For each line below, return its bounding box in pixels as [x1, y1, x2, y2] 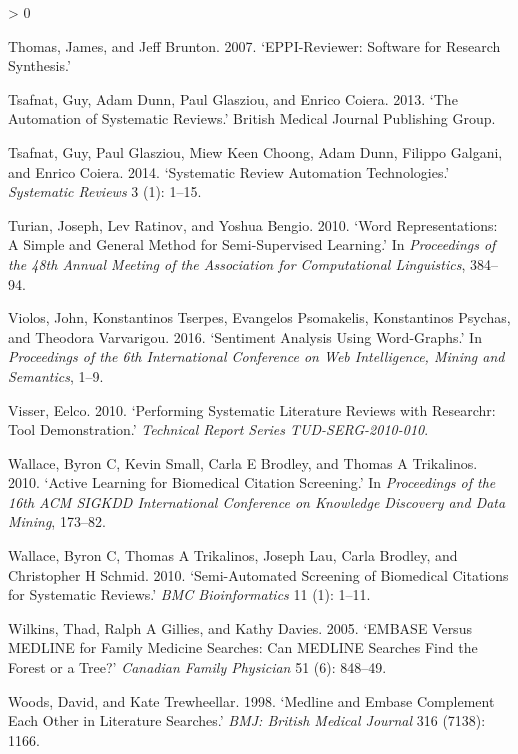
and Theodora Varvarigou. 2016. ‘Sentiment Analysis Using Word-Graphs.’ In [8, 326, 482, 347]
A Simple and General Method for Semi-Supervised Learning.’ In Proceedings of [8, 234, 496, 255]
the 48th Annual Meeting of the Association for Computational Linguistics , [8, 253, 466, 274]
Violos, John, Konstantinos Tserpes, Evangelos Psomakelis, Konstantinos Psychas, [8, 307, 511, 328]
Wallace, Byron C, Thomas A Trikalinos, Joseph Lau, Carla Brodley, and [8, 545, 458, 566]
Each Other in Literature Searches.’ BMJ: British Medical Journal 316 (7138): [8, 710, 486, 731]
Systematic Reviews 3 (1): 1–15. [8, 181, 202, 202]
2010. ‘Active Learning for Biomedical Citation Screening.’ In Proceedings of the [8, 472, 496, 493]
